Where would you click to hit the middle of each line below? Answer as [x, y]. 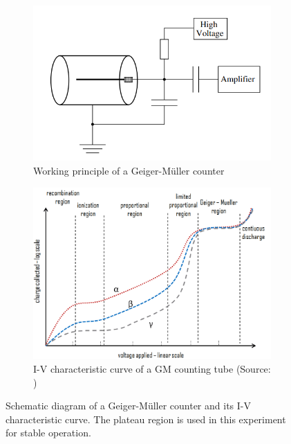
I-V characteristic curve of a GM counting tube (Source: [152, 369]
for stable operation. [48, 433]
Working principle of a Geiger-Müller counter [129, 171]
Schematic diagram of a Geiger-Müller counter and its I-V [128, 406]
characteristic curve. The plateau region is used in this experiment [146, 419]
